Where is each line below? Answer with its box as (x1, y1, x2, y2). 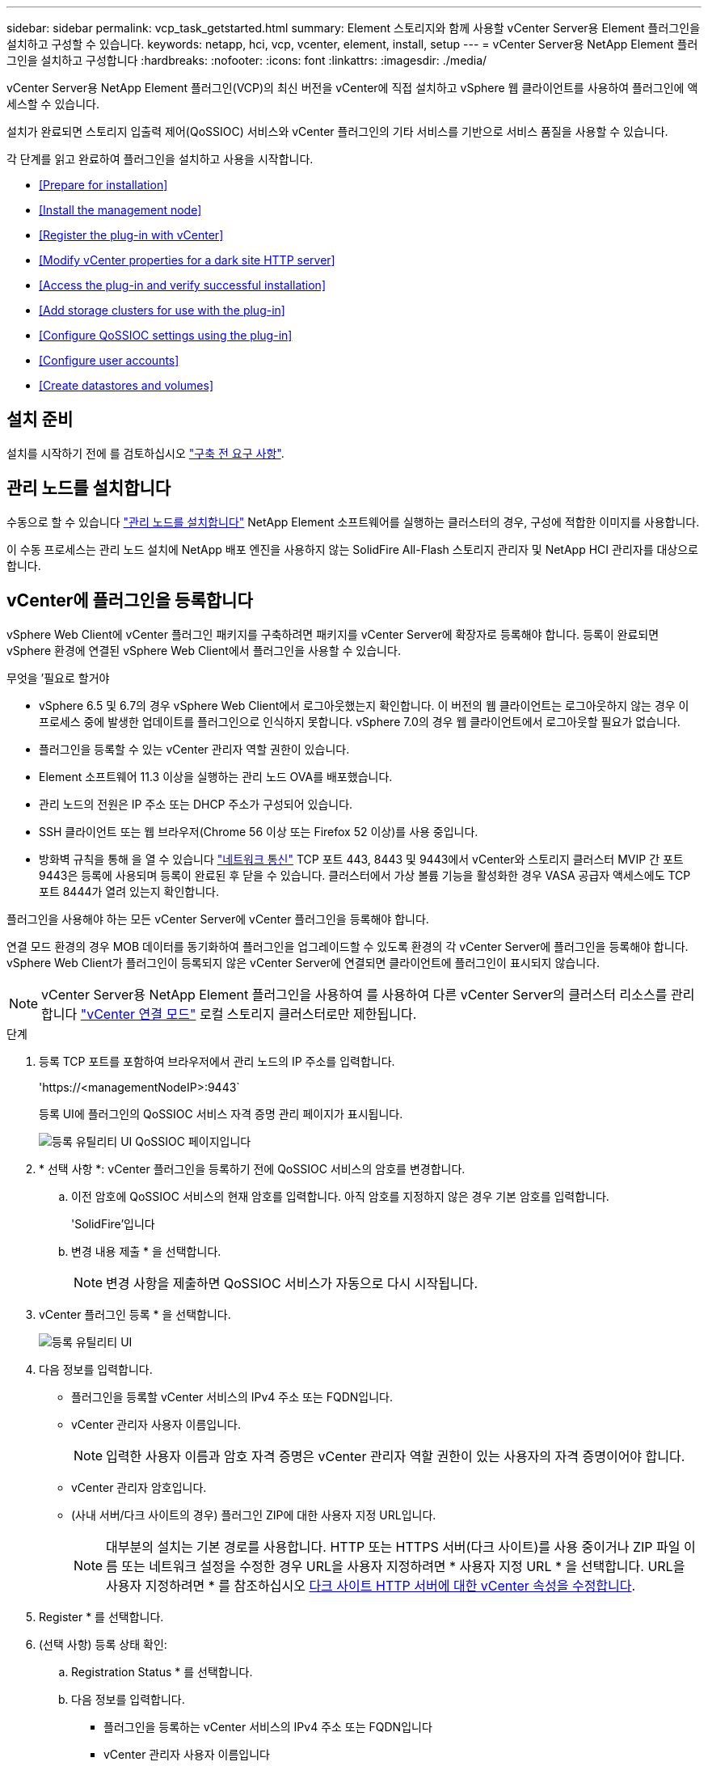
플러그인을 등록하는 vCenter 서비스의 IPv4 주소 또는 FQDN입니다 (103, 1719, 432, 1734)
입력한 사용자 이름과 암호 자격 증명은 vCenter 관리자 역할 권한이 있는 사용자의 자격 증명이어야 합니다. (106, 1447, 685, 1464)
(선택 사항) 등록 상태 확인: (39, 1637, 167, 1651)
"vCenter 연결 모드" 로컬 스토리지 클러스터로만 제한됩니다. (80, 1005, 417, 1022)
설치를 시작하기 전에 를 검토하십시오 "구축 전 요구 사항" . (6, 446, 284, 460)
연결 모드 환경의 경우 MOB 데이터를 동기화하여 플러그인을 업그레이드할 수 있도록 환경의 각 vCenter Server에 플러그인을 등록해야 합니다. (6, 939, 689, 953)
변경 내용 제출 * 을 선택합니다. (71, 1244, 221, 1258)
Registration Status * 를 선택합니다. (71, 1664, 253, 1679)
